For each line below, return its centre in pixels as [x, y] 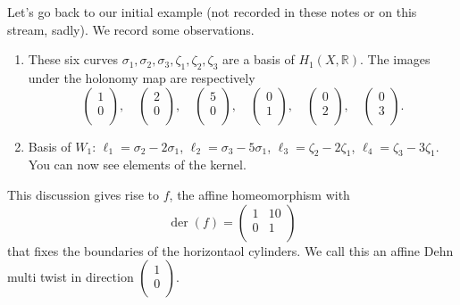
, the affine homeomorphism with [259, 194]
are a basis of [259, 59]
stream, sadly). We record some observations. [131, 29]
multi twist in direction [71, 277]
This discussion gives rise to [84, 194]
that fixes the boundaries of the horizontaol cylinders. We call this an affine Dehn [230, 250]
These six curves [73, 59]
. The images [395, 59]
